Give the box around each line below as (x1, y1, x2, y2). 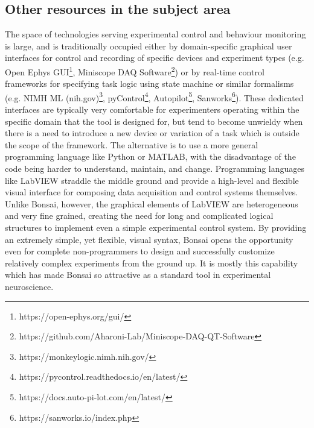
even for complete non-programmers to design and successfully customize (5, 245, 275, 257)
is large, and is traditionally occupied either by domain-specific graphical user (5, 39, 292, 52)
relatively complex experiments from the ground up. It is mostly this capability (5, 256, 298, 269)
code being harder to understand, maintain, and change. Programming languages (5, 162, 305, 175)
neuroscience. (5, 280, 54, 292)
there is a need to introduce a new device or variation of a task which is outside (5, 127, 300, 139)
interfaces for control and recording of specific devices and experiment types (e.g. (5, 51, 304, 64)
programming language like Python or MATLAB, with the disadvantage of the (5, 150, 296, 163)
